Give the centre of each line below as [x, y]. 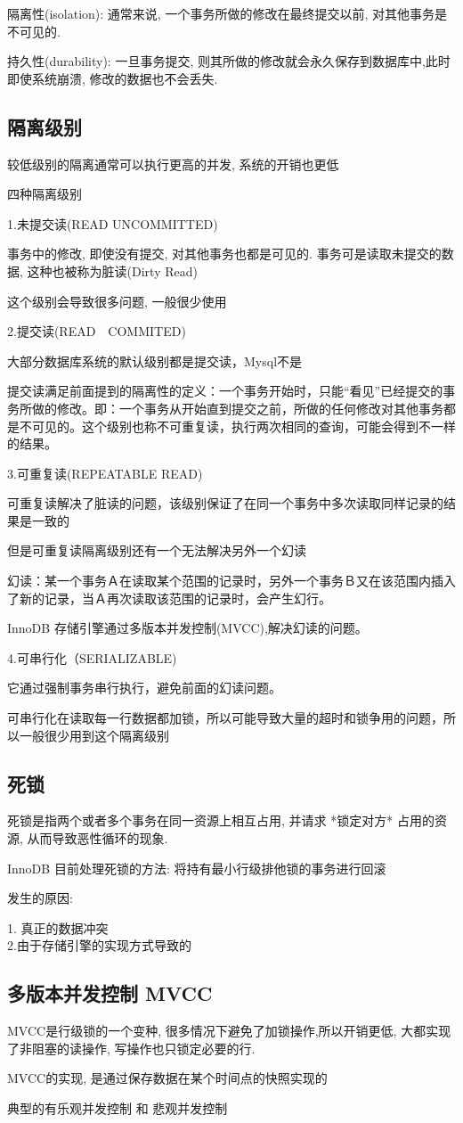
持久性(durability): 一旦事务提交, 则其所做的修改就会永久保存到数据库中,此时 [229, 61]
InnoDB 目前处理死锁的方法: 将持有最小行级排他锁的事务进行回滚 [197, 868]
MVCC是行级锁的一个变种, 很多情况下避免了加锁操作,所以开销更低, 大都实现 [229, 1031]
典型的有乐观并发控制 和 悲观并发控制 [118, 1107]
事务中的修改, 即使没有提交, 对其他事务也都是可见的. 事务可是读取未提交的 [224, 254]
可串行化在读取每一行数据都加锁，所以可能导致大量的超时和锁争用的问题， [225, 718]
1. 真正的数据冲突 [58, 927]
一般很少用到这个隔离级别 [94, 735]
